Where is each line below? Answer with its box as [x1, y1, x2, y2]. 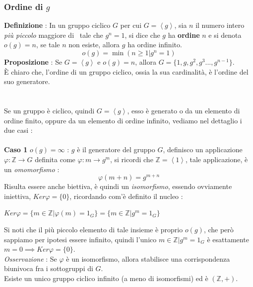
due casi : [4, 125, 33, 135]
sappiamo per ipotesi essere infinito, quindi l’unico [4, 234, 157, 244]
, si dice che [125, 29, 160, 40]
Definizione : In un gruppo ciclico [4, 20, 111, 30]
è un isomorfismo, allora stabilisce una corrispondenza [66, 253, 230, 264]
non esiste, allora [68, 39, 120, 50]
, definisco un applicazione [163, 144, 243, 155]
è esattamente [207, 234, 249, 244]
